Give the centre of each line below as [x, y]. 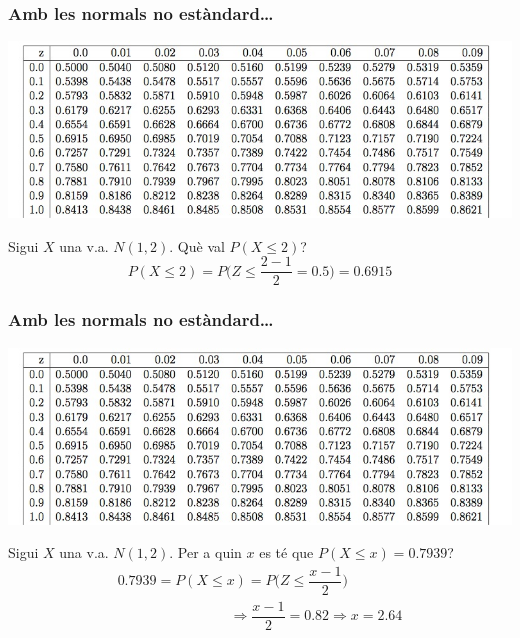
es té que [286, 552]
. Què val [197, 245]
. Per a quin [205, 552]
